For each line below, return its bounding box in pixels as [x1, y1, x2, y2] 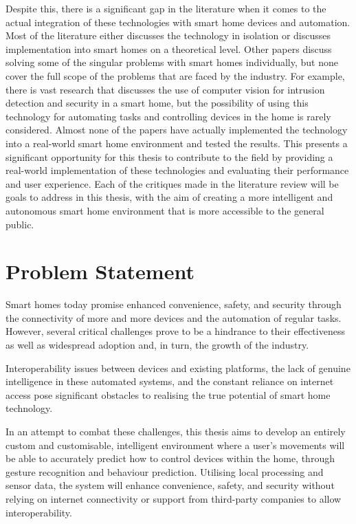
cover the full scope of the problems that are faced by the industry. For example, [5, 68, 345, 83]
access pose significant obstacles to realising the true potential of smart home [5, 387, 331, 402]
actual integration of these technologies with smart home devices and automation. [5, 14, 351, 29]
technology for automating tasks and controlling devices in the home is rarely [5, 109, 331, 123]
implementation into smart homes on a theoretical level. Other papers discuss [5, 41, 332, 56]
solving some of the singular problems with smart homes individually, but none [5, 55, 339, 69]
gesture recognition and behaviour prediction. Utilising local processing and [5, 464, 324, 479]
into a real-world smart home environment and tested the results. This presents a [5, 135, 348, 150]
